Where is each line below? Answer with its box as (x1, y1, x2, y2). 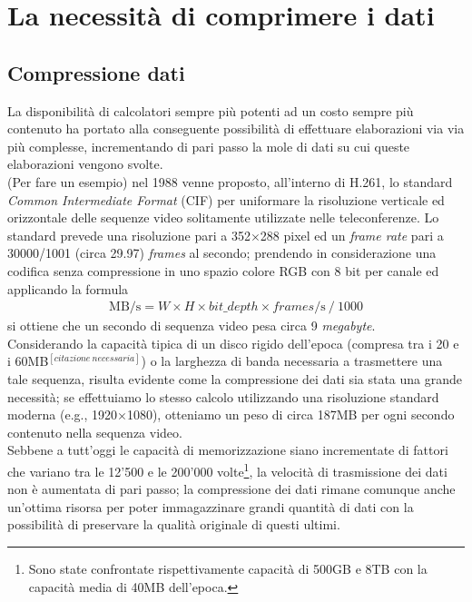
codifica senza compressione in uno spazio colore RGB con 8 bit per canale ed (7, 261, 439, 280)
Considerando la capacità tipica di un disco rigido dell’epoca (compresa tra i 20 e (7, 333, 459, 352)
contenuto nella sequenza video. (7, 422, 182, 441)
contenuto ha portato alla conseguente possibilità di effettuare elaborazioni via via (7, 119, 465, 138)
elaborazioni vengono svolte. (7, 154, 163, 173)
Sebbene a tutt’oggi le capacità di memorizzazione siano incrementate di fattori (7, 440, 448, 459)
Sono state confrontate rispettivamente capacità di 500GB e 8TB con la (28, 558, 428, 577)
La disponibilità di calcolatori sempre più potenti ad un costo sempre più (7, 101, 414, 120)
